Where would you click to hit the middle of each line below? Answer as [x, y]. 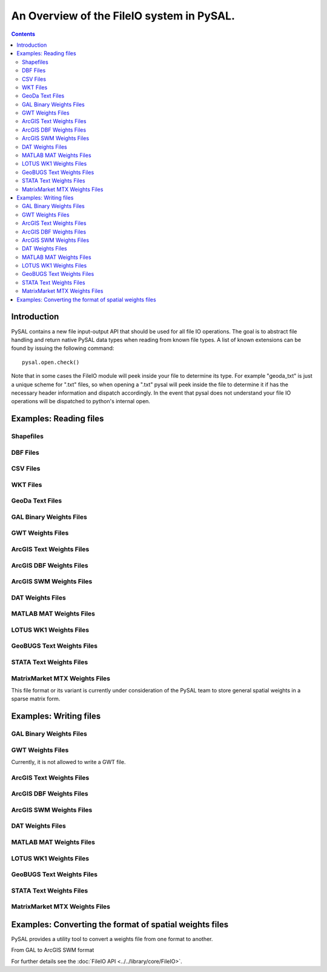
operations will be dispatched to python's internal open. [81, 401]
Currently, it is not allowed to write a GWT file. [68, 762]
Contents [23, 34]
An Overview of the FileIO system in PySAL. [123, 16]
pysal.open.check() [51, 362]
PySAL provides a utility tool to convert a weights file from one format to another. [112, 939]
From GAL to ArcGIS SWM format [53, 950]
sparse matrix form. [36, 699]
